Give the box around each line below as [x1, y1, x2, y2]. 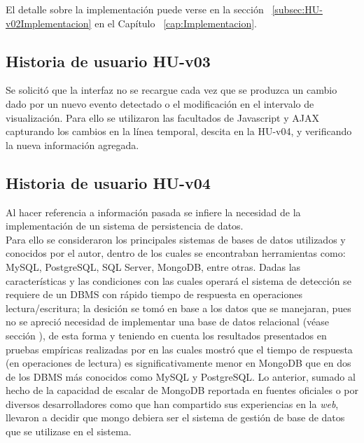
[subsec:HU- [272, 2, 323, 16]
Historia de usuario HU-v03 [6, 50, 211, 71]
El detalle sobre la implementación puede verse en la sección [6, 2, 264, 16]
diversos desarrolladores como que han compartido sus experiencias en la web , [6, 396, 339, 411]
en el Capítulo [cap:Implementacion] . [94, 15, 257, 30]
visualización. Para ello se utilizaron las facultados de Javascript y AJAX [6, 110, 319, 125]
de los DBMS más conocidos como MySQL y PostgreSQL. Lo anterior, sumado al [6, 369, 356, 384]
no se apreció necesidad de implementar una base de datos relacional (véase [6, 314, 330, 329]
